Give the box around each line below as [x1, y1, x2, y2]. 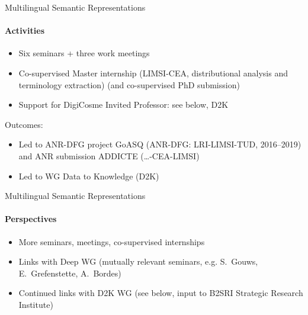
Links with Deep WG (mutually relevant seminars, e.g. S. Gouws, [18, 255, 258, 268]
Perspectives [5, 213, 57, 225]
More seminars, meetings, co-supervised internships [18, 235, 205, 247]
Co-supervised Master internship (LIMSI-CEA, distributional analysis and [18, 66, 288, 79]
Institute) [18, 298, 53, 310]
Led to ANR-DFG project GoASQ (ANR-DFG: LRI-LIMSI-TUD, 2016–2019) [18, 138, 301, 150]
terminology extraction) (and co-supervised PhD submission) [18, 78, 240, 91]
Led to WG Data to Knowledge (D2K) [18, 169, 159, 182]
